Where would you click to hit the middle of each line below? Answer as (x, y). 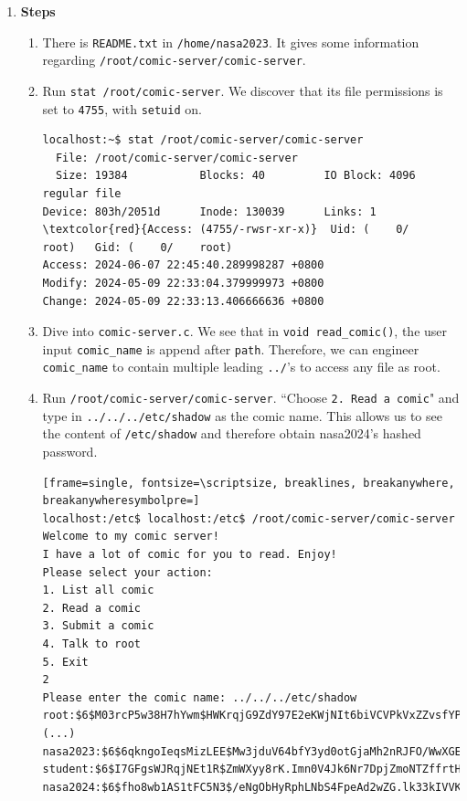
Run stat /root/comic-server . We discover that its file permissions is (243, 90)
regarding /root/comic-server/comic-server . (174, 60)
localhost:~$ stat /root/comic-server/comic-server (203, 140)
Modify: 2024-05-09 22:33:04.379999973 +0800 (183, 283)
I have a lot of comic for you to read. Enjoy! (190, 555)
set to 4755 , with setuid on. (122, 108)
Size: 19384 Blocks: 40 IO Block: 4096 (235, 176)
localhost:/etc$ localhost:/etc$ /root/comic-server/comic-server (249, 518)
